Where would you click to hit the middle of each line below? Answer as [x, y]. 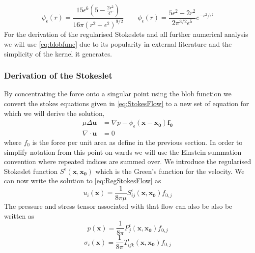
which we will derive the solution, [54, 113]
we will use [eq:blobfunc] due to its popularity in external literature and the [118, 43]
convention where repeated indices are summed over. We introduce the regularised [127, 161]
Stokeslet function [31, 171]
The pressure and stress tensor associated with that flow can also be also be [118, 206]
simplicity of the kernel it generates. [58, 53]
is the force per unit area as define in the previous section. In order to [137, 142]
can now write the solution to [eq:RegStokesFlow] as [83, 181]
